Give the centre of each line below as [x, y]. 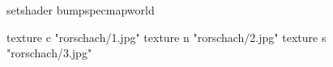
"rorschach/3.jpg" [49, 53]
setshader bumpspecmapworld [81, 10]
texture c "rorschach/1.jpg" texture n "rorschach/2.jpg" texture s [166, 37]
